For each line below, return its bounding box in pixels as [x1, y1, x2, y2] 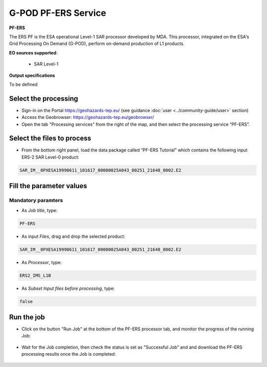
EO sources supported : [9, 50, 58, 55]
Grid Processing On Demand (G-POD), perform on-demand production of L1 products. [9, 41, 185, 47]
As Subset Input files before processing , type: [21, 285, 115, 291]
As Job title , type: [21, 207, 58, 213]
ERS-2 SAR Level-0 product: [21, 154, 80, 160]
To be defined [9, 81, 38, 87]
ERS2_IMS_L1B [19, 272, 51, 278]
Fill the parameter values [9, 182, 88, 190]
